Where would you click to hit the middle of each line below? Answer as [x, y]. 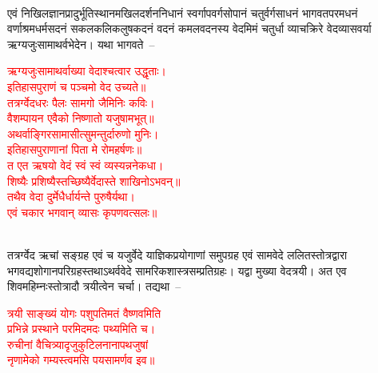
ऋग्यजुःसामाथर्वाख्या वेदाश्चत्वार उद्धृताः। [87, 71]
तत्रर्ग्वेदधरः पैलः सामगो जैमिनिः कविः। [81, 102]
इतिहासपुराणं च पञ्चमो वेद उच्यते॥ [77, 86]
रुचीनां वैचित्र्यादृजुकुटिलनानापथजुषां [78, 344]
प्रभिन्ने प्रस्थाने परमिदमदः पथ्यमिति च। [82, 329]
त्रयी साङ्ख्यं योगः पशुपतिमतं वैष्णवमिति [84, 313]
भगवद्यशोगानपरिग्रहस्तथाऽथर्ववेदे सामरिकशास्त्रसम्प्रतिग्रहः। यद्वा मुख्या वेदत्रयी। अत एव [177, 270]
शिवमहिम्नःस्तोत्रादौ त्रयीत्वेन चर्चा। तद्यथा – [94, 286]
